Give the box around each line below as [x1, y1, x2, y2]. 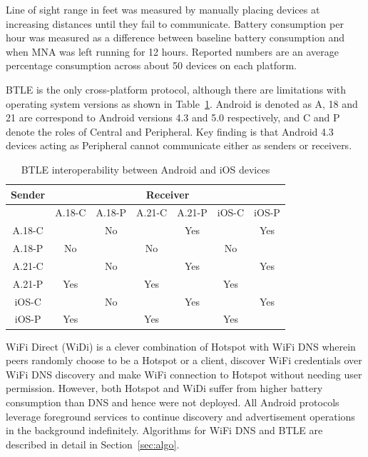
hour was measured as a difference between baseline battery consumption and [6, 30, 344, 45]
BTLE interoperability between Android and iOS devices [21, 161, 270, 176]
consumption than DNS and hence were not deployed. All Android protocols [6, 394, 339, 409]
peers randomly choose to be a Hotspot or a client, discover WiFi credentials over [6, 353, 362, 368]
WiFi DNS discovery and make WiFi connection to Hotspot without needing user [6, 366, 362, 381]
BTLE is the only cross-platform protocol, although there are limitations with [6, 81, 347, 96]
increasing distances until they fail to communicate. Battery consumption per [6, 16, 344, 31]
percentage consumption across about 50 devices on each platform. [6, 58, 297, 73]
